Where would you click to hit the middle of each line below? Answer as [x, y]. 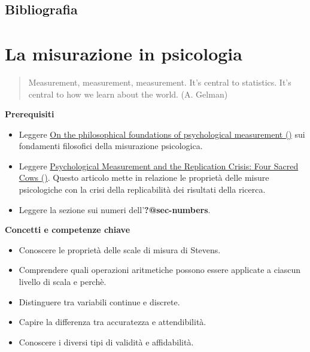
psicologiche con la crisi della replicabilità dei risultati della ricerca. [142, 189]
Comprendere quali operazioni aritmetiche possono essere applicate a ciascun [160, 270]
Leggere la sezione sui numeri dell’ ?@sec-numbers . [115, 209]
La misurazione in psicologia [124, 53]
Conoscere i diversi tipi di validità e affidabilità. [106, 342]
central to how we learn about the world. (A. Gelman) [128, 94]
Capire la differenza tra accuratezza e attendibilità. [113, 322]
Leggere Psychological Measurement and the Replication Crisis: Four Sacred [159, 166]
